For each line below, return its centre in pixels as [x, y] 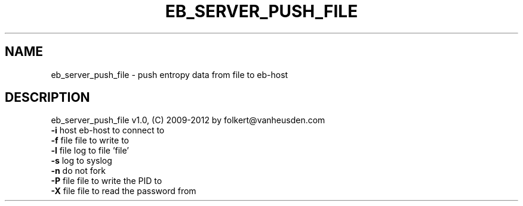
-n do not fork [79, 171]
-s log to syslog [81, 161]
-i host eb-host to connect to [108, 130]
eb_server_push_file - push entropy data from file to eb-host [170, 74]
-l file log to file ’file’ [90, 151]
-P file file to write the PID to [107, 181]
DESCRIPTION [47, 98]
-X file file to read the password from [124, 191]
